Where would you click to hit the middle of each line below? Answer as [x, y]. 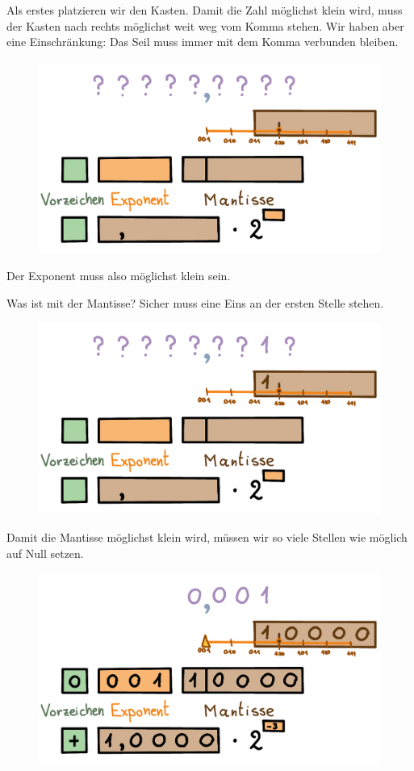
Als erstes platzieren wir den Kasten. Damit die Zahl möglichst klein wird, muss [205, 10]
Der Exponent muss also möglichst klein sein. [119, 276]
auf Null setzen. [45, 553]
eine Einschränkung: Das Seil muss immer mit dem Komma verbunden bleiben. [203, 42]
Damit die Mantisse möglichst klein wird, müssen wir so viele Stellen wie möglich [207, 536]
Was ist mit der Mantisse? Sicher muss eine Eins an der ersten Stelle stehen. [195, 302]
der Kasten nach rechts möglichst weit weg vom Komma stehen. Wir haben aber [205, 25]
